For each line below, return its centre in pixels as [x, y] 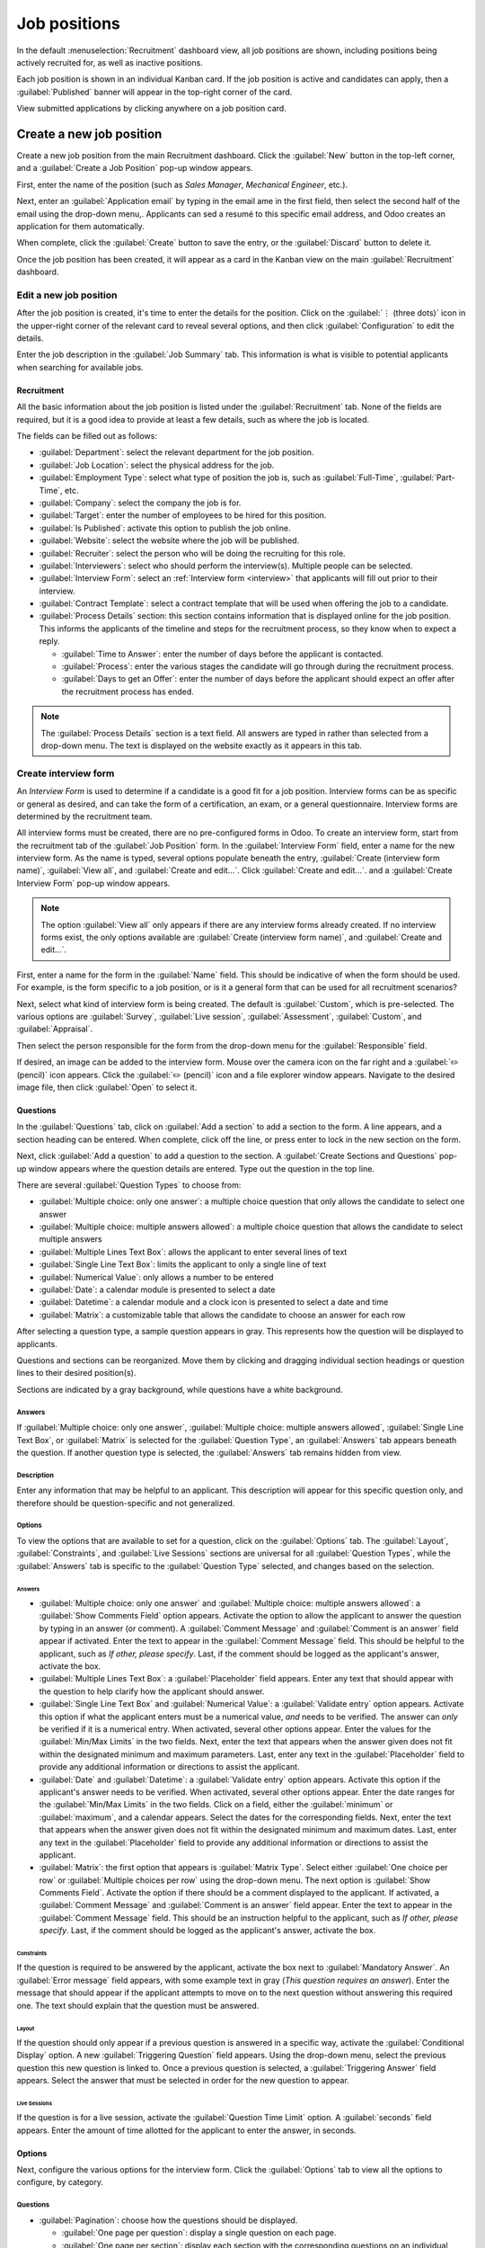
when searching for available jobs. [80, 367]
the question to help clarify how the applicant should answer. [152, 1691]
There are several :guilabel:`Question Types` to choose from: [129, 1185]
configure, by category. [60, 2182]
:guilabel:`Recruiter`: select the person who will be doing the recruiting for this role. [192, 553]
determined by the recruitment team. [84, 816]
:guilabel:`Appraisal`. [55, 1029]
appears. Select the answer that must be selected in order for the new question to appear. [183, 2081]
